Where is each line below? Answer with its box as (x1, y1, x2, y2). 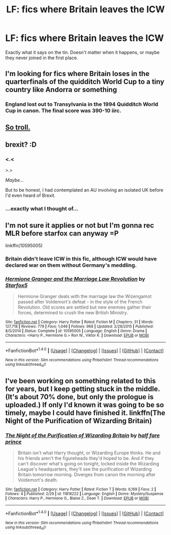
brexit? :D (5, 141, 37, 149)
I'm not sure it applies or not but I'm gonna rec (5, 221, 154, 229)
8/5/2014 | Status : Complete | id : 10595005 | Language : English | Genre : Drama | (5, 329, 147, 334)
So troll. (5, 123, 31, 131)
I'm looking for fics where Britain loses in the (5, 69, 150, 78)
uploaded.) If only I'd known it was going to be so (5, 400, 164, 409)
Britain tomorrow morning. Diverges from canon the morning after (17, 471, 156, 477)
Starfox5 (5, 282, 28, 289)
